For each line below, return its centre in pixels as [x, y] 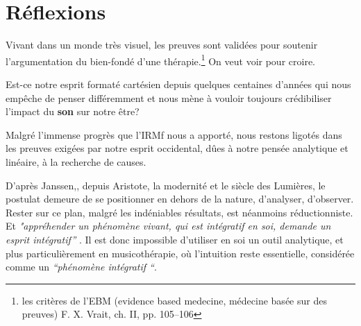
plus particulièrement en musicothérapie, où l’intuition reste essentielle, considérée [180, 253]
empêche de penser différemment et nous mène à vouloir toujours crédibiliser [169, 97]
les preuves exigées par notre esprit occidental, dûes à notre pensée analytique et [177, 148]
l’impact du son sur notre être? [73, 111]
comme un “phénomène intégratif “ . [81, 267]
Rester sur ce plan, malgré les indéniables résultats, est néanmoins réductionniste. [179, 212]
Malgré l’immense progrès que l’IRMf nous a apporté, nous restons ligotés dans [174, 134]
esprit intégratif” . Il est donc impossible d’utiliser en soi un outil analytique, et [175, 239]
